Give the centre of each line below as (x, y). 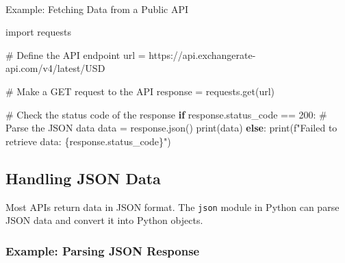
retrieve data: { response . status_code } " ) (88, 141)
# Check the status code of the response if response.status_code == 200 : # (166, 114)
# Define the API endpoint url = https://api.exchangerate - (131, 54)
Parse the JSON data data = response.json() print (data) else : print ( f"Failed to (171, 128)
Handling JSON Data (83, 178)
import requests (38, 32)
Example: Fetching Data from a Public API (97, 9)
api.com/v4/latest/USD (55, 68)
